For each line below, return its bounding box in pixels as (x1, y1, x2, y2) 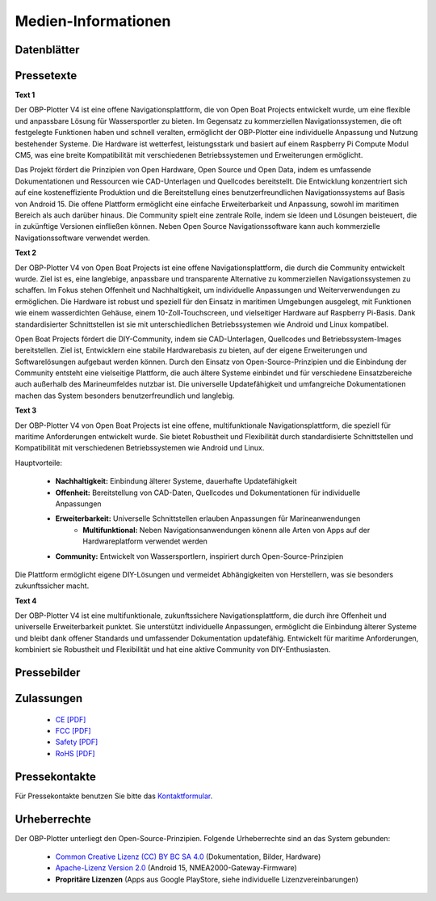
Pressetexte (15, 69, 78, 82)
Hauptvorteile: (15, 458, 63, 467)
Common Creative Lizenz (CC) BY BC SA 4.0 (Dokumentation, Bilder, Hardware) (55, 852, 321, 861)
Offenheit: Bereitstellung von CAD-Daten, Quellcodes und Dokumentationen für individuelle (55, 488, 361, 497)
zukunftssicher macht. (15, 581, 90, 590)
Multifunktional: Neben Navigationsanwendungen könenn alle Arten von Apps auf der (82, 525, 371, 535)
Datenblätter (15, 43, 80, 57)
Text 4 (15, 595, 37, 606)
